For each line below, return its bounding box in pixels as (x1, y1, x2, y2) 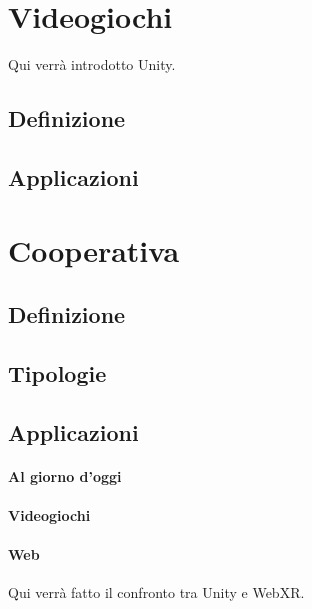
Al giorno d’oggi (8, 465, 122, 486)
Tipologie (8, 357, 107, 388)
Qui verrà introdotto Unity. (8, 54, 176, 75)
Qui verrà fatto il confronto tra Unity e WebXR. (8, 582, 305, 603)
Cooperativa (8, 230, 180, 271)
